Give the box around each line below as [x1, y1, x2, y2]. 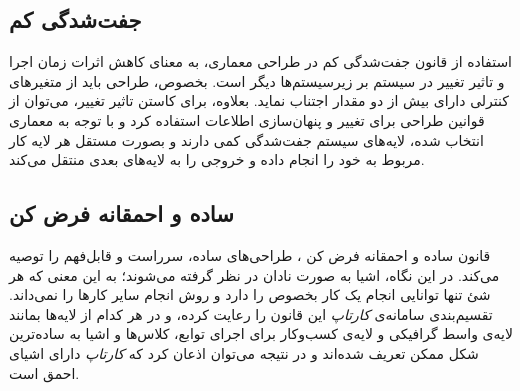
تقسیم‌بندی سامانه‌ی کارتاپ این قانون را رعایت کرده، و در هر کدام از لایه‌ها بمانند [9, 303, 493, 324]
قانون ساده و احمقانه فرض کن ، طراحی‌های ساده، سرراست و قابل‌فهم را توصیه [9, 244, 491, 265]
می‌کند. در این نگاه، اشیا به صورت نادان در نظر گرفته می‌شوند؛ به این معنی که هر [9, 264, 500, 285]
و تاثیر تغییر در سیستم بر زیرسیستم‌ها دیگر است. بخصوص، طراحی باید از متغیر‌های [9, 70, 505, 91]
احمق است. [9, 362, 80, 383]
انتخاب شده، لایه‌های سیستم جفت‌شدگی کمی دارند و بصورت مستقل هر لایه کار [9, 129, 484, 150]
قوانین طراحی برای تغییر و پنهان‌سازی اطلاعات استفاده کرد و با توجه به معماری [9, 109, 485, 130]
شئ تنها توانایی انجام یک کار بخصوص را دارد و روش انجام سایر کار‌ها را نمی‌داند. [9, 284, 491, 305]
